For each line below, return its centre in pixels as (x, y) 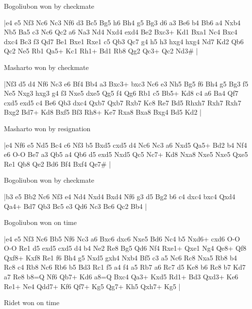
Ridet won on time (32, 302)
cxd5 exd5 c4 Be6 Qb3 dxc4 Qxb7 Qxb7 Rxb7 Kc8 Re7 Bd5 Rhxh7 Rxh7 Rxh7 (123, 102)
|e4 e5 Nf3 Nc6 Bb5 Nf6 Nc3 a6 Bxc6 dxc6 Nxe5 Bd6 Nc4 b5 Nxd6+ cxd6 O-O (122, 238)
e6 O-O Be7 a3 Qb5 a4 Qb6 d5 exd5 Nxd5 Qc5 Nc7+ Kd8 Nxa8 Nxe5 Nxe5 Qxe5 (126, 154)
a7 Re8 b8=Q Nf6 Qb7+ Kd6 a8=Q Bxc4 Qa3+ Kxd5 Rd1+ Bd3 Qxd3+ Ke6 (121, 277)
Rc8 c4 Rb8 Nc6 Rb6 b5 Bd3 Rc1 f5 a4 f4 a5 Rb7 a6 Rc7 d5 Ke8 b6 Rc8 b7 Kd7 (125, 267)
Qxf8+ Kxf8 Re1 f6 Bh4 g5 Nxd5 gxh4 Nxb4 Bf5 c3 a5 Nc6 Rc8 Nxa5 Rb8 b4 (121, 257)
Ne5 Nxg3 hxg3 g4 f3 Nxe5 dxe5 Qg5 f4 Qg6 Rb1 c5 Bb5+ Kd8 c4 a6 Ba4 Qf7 (121, 93)
